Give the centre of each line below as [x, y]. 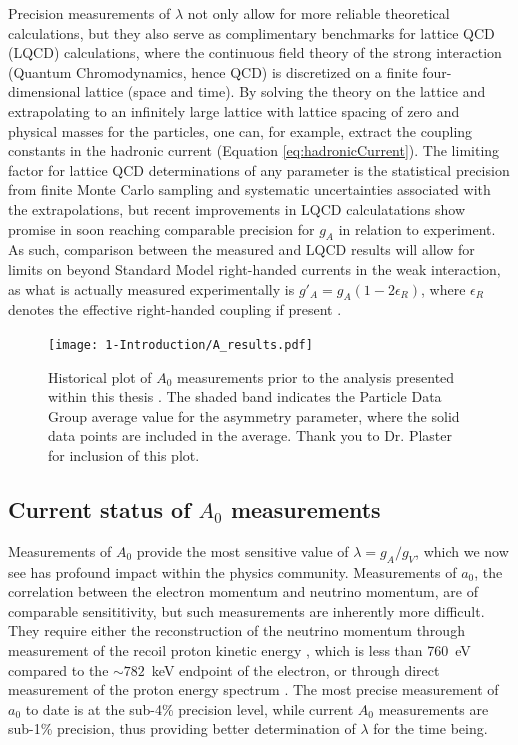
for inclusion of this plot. [124, 454]
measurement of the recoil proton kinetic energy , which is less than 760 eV [239, 649]
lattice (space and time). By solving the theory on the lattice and [285, 91]
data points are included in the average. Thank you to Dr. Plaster [250, 435]
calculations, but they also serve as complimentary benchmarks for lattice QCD [251, 32]
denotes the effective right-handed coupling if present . [175, 309]
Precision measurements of [89, 13]
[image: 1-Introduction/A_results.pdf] [180, 344]
